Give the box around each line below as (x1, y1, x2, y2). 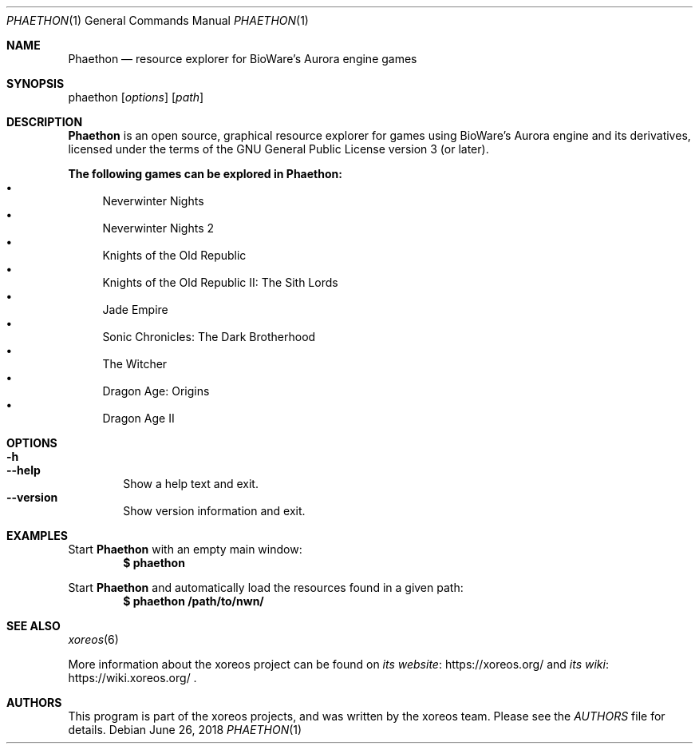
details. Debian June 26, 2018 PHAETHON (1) (68, 723, 302, 736)
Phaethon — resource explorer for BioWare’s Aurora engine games (68, 52, 417, 65)
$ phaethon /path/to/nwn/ (123, 594, 264, 608)
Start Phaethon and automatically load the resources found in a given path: (68, 581, 464, 594)
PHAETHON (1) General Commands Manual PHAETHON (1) (6, 14, 309, 27)
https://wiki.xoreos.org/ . (68, 671, 197, 685)
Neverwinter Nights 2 (102, 221, 215, 235)
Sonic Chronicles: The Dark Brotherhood (102, 330, 316, 343)
